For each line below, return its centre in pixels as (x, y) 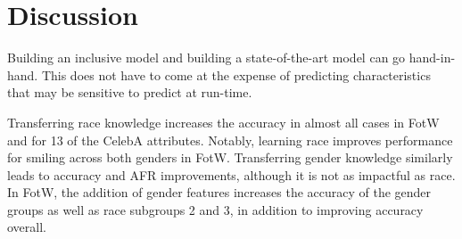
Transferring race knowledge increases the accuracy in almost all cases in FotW (223, 122)
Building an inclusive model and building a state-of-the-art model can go (206, 58)
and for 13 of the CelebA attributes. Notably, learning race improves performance (230, 140)
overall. (27, 227)
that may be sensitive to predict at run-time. (130, 92)
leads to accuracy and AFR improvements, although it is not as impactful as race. (231, 174)
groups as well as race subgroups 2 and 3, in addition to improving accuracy (215, 209)
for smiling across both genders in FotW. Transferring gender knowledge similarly (230, 157)
